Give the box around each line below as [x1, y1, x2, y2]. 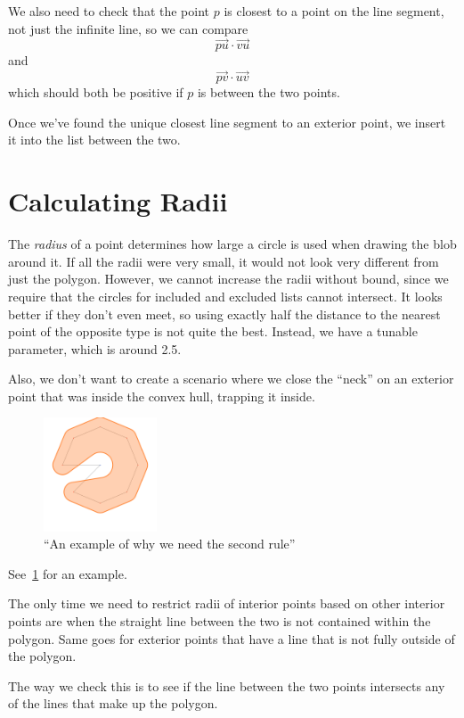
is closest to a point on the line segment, [224, 2, 444, 20]
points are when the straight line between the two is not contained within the [8, 612, 431, 631]
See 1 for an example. [8, 564, 127, 582]
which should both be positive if [8, 83, 183, 102]
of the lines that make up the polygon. [8, 694, 218, 713]
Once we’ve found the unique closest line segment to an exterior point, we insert [8, 112, 446, 131]
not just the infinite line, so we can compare [8, 19, 248, 37]
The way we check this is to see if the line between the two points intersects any [8, 676, 445, 695]
